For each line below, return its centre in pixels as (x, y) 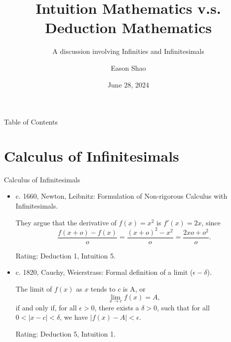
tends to (103, 288)
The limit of (34, 288)
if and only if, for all (46, 307)
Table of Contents (31, 122)
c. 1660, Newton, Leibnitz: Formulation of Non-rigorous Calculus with (121, 196)
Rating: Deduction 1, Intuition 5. (66, 255)
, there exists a (117, 307)
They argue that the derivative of (66, 222)
